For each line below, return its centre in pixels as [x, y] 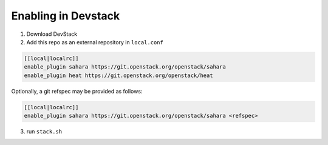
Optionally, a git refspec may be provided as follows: [77, 91]
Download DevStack [52, 34]
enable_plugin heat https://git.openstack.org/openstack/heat [118, 75]
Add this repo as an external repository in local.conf [95, 42]
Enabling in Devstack [66, 16]
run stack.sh [44, 132]
